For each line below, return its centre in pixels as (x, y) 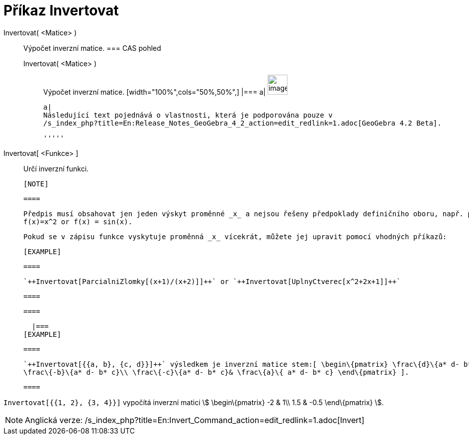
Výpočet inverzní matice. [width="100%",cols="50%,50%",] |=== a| (155, 92)
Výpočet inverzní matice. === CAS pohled (92, 48)
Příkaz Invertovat (61, 10)
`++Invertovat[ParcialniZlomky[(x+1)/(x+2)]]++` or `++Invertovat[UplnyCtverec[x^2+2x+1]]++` (212, 281)
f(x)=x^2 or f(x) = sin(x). (78, 221)
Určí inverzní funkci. (56, 168)
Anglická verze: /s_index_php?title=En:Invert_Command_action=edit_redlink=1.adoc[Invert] (195, 420)
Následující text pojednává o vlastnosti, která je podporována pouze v (188, 115)
